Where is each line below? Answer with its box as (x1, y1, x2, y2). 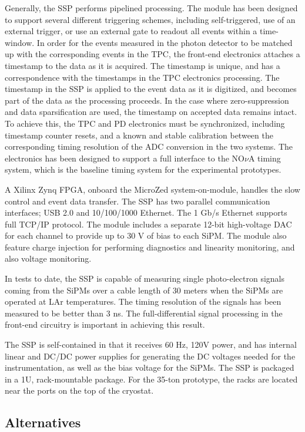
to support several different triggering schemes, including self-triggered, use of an (5, 13, 296, 25)
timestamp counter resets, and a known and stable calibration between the (5, 128, 273, 141)
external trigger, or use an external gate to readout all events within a (5, 25, 257, 37)
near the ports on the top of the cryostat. (5, 384, 154, 397)
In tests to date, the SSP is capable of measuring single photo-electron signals (5, 272, 285, 285)
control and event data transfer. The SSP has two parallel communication (5, 194, 270, 207)
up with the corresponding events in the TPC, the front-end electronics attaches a (5, 48, 300, 60)
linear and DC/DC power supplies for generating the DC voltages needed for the (5, 349, 296, 362)
